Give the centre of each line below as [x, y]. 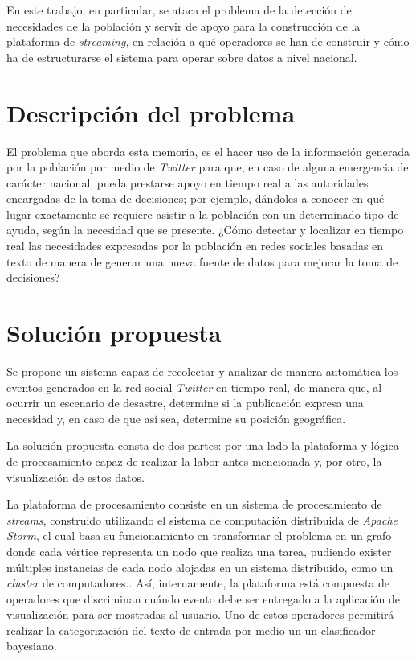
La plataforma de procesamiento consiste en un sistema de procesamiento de [194, 504]
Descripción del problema [151, 112]
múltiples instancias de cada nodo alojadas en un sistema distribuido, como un [200, 567]
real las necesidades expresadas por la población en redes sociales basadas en [195, 246]
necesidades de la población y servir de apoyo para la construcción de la [184, 25]
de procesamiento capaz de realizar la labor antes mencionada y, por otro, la [194, 461]
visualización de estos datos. [75, 477]
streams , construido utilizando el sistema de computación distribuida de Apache [202, 519]
